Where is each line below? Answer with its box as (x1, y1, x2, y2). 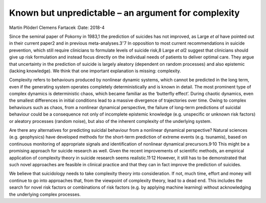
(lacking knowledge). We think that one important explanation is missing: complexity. (9, 68, 181, 74)
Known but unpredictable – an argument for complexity (9, 7, 240, 18)
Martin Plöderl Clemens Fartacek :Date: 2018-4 (9, 25, 105, 30)
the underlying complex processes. (9, 191, 81, 197)
